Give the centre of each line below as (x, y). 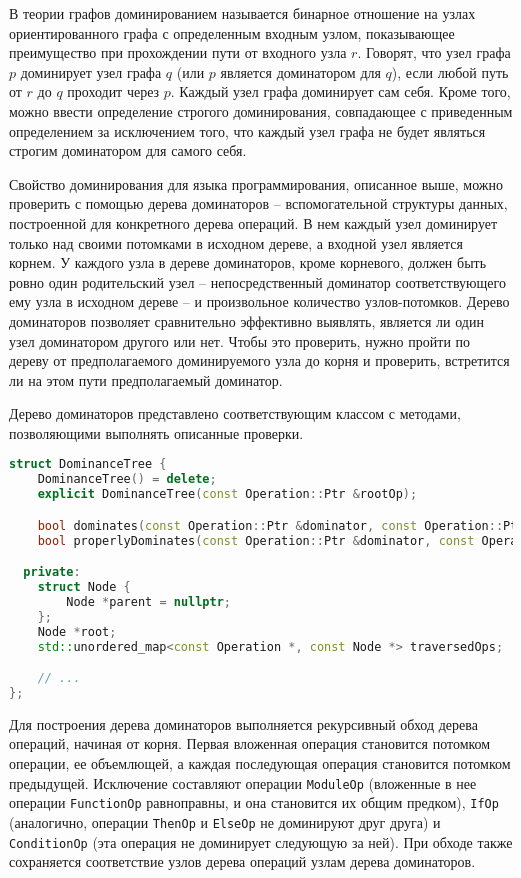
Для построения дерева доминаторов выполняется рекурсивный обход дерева (243, 723)
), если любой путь (450, 71)
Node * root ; (77, 631)
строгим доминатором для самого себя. (128, 150)
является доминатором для (300, 71)
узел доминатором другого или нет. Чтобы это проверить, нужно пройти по (240, 340)
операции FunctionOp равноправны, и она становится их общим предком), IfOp (254, 802)
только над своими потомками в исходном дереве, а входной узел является (236, 242)
